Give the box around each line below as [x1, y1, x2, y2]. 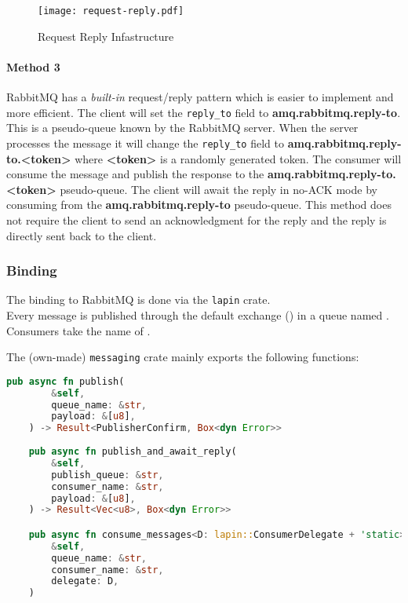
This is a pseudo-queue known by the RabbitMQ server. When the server [6, 119, 359, 136]
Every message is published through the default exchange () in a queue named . [6, 306, 389, 323]
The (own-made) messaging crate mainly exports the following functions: [6, 349, 359, 365]
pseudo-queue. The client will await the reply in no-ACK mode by [60, 181, 377, 197]
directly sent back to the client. [6, 227, 157, 243]
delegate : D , [51, 576, 119, 587]
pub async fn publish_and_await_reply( [28, 446, 237, 458]
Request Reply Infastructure [38, 27, 174, 44]
